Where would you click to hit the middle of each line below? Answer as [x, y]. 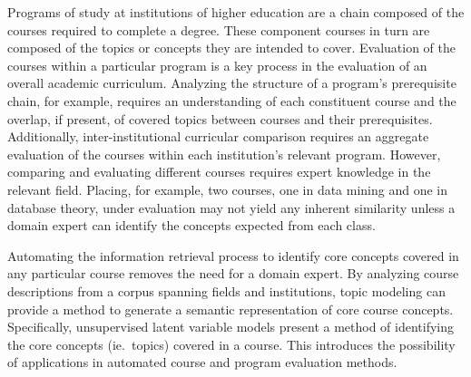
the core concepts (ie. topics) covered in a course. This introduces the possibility [231, 344]
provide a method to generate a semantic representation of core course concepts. [231, 309]
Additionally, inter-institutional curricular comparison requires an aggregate [218, 136]
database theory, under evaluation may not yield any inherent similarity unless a [231, 207]
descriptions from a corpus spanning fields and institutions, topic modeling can [226, 290]
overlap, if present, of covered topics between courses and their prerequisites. [220, 118]
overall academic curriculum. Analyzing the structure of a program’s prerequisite [232, 83]
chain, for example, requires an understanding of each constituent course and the [232, 100]
